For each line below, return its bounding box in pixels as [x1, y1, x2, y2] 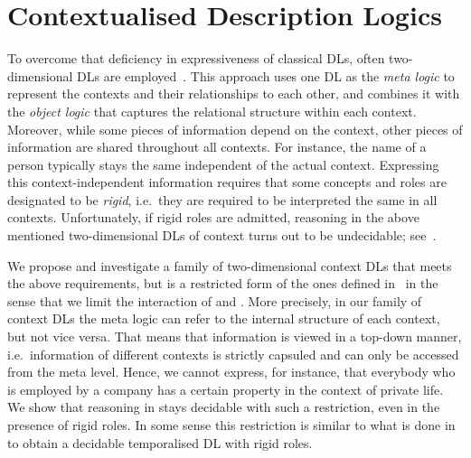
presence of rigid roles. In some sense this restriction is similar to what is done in [7, 416, 456, 434]
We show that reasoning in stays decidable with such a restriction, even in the [7, 397, 440, 416]
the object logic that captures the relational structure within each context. [7, 101, 417, 120]
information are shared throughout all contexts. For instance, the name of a [7, 137, 427, 156]
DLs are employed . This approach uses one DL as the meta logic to [77, 66, 455, 85]
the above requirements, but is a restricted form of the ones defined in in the [7, 274, 438, 293]
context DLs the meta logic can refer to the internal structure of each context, [7, 309, 440, 328]
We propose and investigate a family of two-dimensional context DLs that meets [7, 256, 452, 275]
